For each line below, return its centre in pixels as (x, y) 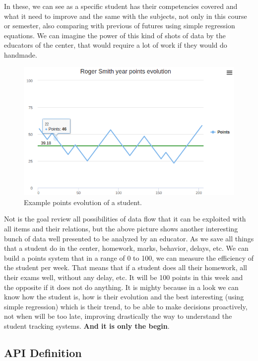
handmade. (21, 54)
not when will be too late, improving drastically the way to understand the (118, 316)
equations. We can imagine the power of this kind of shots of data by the (115, 35)
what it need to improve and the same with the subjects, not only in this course (126, 16)
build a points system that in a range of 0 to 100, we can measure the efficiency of (129, 257)
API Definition (43, 353)
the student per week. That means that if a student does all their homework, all (126, 267)
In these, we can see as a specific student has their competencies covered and (121, 6)
